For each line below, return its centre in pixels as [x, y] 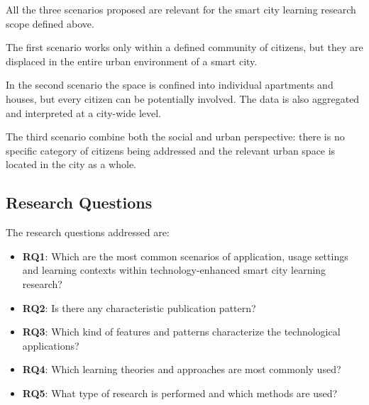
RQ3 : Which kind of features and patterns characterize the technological [181, 332]
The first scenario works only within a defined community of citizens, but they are [184, 47]
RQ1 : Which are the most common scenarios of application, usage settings [185, 256]
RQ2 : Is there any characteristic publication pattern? [139, 307]
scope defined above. [50, 23]
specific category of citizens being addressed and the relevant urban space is [171, 150]
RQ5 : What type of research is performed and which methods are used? [180, 393]
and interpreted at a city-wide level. [84, 112]
